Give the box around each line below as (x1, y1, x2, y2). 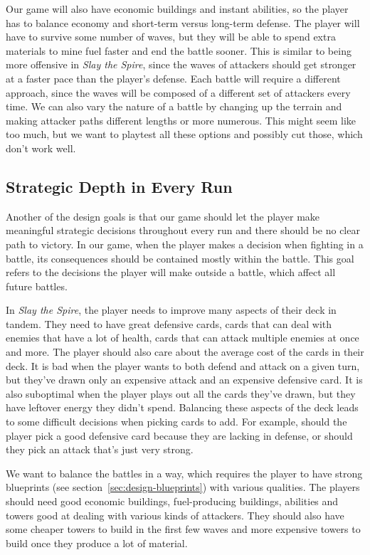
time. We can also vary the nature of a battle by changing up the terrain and (6, 99, 342, 114)
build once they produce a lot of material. (6, 535, 188, 550)
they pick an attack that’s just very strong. (6, 442, 194, 457)
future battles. (6, 278, 68, 293)
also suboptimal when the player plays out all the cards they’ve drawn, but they (6, 386, 356, 401)
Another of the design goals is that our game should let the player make (6, 208, 320, 223)
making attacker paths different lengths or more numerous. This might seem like (6, 112, 356, 127)
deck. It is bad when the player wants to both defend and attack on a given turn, (6, 358, 360, 373)
